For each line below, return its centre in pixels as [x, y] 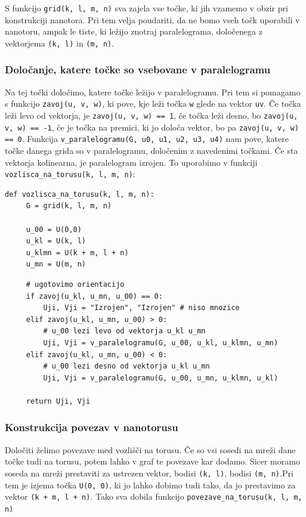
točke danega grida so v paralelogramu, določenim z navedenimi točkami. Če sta [152, 150]
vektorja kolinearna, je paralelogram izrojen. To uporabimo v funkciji [131, 162]
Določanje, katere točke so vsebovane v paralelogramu [138, 69]
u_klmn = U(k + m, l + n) [77, 253]
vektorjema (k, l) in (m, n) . [60, 43]
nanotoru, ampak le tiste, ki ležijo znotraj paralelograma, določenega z [134, 31]
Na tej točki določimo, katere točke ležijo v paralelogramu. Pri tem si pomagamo [153, 92]
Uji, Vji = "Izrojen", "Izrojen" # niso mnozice [141, 308]
